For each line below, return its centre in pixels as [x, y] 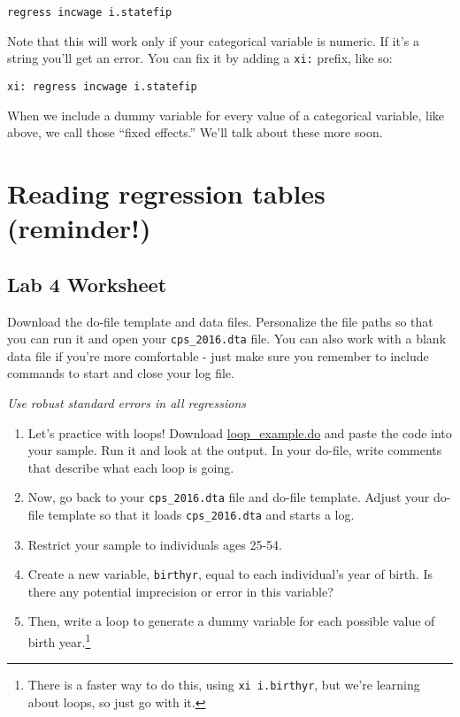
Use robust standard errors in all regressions [127, 402]
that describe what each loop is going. [131, 467]
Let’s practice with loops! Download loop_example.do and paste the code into [240, 432]
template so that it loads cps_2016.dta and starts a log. [201, 514]
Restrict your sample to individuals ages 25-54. [155, 544]
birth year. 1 [59, 640]
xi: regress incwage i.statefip [102, 86]
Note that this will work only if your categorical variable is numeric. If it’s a [213, 40]
